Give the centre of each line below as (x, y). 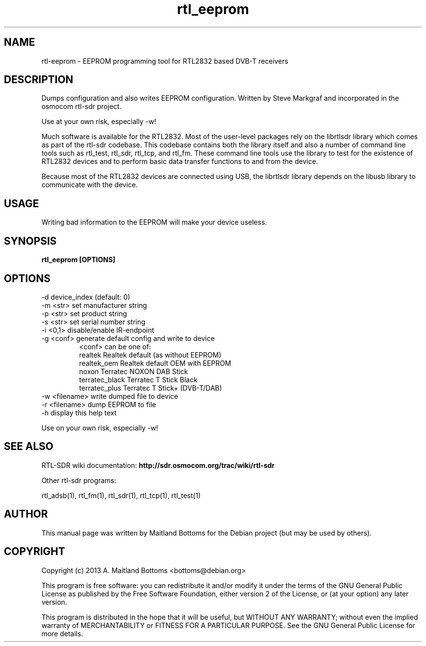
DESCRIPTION (39, 80)
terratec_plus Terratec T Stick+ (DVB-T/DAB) (151, 388)
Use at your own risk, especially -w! (99, 122)
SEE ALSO (29, 447)
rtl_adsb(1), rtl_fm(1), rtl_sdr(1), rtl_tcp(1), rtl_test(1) (121, 495)
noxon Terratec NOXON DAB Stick (133, 371)
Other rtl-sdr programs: (79, 480)
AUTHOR (26, 514)
